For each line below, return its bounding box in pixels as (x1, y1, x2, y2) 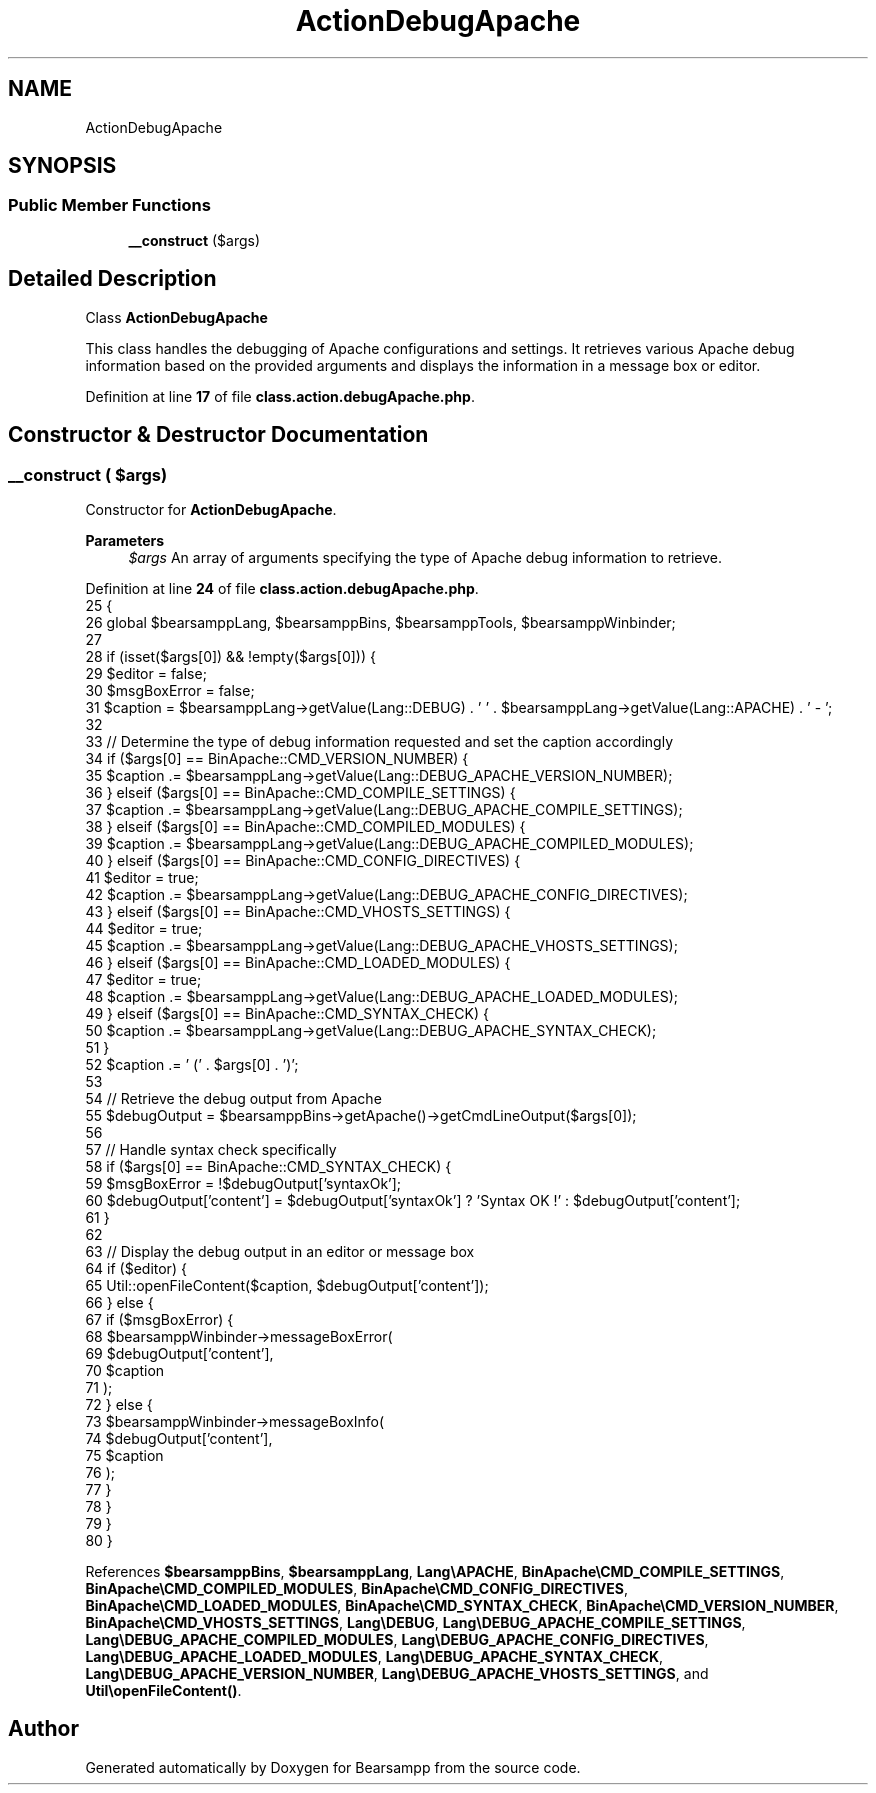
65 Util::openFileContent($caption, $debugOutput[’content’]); (85, 1276, 489, 1294)
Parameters (85, 531, 165, 549)
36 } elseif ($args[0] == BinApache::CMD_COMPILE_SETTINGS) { (85, 783, 516, 801)
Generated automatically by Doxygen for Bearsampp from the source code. (85, 1758, 581, 1776)
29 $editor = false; (85, 664, 207, 682)
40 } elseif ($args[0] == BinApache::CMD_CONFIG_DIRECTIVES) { (85, 851, 521, 869)
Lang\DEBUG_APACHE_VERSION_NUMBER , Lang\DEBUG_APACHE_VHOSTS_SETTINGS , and (85, 1664, 709, 1682)
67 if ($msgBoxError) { (85, 1310, 234, 1328)
